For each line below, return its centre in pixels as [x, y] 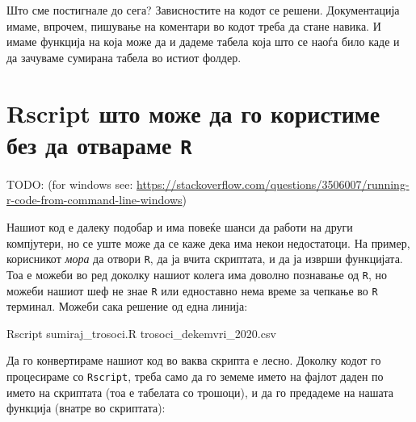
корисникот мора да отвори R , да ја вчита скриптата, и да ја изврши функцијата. [205, 259]
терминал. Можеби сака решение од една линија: [127, 306]
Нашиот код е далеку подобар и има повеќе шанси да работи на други [180, 227]
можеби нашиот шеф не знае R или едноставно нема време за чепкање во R [192, 290]
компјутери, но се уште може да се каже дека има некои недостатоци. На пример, [208, 242]
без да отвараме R [99, 144]
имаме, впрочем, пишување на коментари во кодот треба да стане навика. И [194, 25]
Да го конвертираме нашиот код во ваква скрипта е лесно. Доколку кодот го [194, 360]
